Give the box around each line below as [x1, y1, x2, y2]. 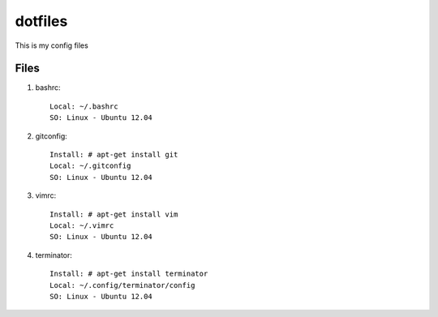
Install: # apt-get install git [49, 150, 178, 160]
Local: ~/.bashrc [49, 101, 118, 111]
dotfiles [15, 12, 68, 30]
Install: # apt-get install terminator [49, 269, 208, 279]
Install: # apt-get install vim [49, 209, 178, 219]
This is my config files [15, 41, 88, 50]
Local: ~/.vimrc [49, 221, 114, 230]
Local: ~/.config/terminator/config [49, 281, 195, 289]
